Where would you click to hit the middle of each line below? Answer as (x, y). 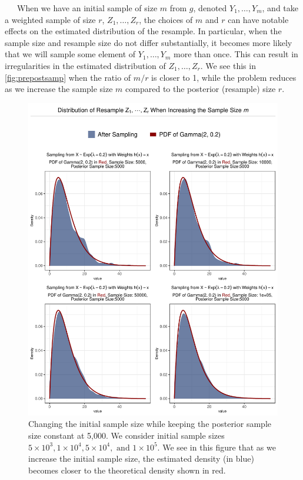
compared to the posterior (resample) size (201, 89)
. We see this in (228, 65)
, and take (280, 8)
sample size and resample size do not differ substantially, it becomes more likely (149, 42)
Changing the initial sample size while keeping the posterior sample (150, 424)
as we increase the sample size (59, 89)
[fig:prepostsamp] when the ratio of (68, 77)
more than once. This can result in (236, 54)
